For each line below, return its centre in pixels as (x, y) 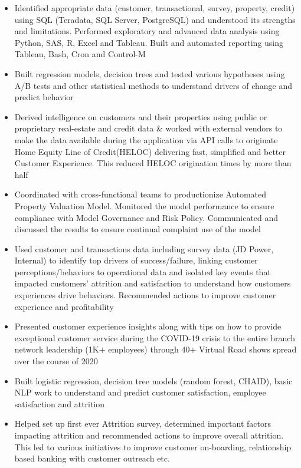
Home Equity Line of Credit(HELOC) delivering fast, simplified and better (150, 151)
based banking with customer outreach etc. (92, 458)
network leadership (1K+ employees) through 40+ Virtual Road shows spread (156, 349)
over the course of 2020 (56, 361)
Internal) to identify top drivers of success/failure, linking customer (136, 260)
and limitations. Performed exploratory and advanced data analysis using (147, 31)
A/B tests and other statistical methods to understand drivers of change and (153, 85)
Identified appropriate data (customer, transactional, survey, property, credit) (155, 8)
